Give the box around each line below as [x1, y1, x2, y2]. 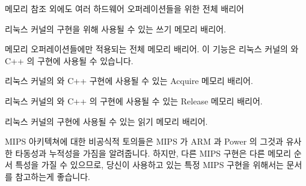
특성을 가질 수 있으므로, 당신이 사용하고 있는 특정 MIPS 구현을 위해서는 [15, 158, 284, 171]
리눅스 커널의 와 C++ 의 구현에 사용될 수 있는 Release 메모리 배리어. [5, 94, 263, 107]
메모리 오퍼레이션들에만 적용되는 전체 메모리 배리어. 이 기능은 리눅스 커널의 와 [5, 43, 299, 55]
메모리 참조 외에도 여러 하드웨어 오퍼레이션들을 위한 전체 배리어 [5, 2, 244, 14]
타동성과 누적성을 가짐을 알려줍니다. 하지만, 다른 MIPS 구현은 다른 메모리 [15, 146, 292, 159]
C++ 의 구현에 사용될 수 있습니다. [5, 54, 133, 67]
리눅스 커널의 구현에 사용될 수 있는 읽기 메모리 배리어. [5, 115, 208, 127]
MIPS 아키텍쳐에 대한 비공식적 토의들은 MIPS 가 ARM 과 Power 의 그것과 [5, 135, 283, 148]
